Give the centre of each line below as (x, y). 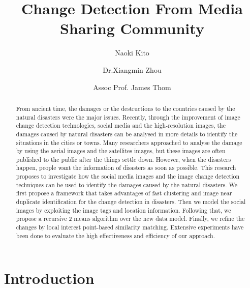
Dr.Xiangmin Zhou (132, 69)
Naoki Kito (132, 53)
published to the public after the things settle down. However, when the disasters (123, 159)
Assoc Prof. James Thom (132, 87)
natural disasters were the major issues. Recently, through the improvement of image (128, 117)
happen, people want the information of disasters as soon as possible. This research (126, 168)
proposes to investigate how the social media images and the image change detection (128, 176)
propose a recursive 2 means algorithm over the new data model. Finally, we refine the (130, 219)
